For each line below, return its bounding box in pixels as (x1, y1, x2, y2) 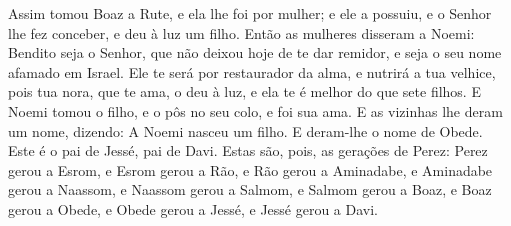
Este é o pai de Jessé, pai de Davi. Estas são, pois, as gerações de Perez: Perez (8, 140, 488, 161)
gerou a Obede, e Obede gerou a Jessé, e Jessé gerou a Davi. (8, 198, 378, 219)
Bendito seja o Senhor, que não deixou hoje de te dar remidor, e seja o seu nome (8, 42, 502, 63)
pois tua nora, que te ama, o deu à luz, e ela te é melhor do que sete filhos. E (8, 81, 481, 102)
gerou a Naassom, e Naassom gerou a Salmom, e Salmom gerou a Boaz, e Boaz (8, 179, 492, 200)
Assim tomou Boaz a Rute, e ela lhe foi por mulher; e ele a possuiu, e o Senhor (8, 3, 492, 23)
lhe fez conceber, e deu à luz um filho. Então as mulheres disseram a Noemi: (8, 22, 475, 43)
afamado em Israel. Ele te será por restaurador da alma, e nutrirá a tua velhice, (8, 61, 496, 82)
